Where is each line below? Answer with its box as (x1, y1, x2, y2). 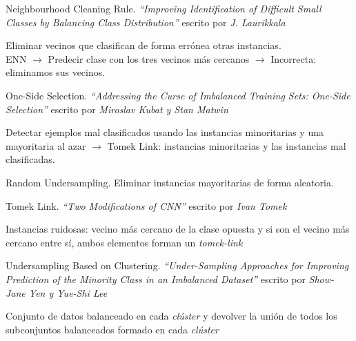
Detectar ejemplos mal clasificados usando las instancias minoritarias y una (6, 125, 324, 139)
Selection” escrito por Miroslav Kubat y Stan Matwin (6, 101, 228, 116)
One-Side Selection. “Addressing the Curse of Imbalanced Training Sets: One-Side (6, 88, 350, 102)
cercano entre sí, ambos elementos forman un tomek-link (6, 235, 243, 249)
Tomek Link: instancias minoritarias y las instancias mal (107, 138, 346, 153)
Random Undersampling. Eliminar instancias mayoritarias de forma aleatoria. (6, 175, 334, 189)
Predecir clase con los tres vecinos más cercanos (48, 51, 250, 66)
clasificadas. (6, 152, 55, 166)
